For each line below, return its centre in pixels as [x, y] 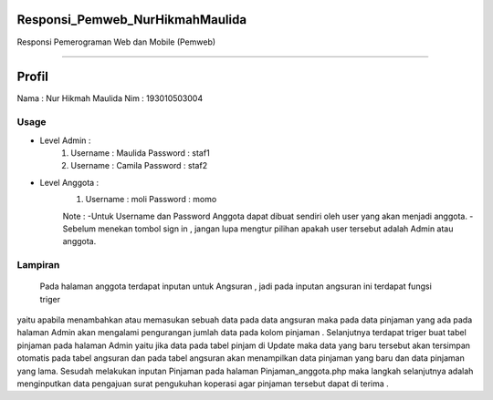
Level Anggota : [69, 182]
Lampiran [38, 265]
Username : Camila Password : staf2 [139, 166]
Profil [33, 77]
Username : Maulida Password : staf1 [140, 153]
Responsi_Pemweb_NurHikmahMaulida [131, 20]
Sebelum [79, 229]
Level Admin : [65, 140]
